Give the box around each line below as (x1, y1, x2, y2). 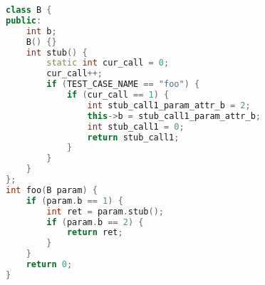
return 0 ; (26, 259, 73, 269)
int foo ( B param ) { (6, 185, 98, 195)
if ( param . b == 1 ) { (26, 195, 123, 206)
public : (6, 15, 42, 26)
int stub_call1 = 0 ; (87, 121, 185, 132)
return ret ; (66, 227, 123, 238)
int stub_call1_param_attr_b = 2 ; (87, 100, 251, 110)
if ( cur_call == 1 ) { (66, 90, 170, 100)
